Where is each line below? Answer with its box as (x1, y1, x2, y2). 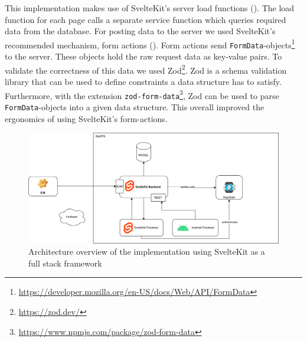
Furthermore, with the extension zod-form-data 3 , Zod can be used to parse (5, 87, 279, 101)
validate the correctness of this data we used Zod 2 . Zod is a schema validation (5, 62, 287, 76)
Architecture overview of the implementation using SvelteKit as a (28, 245, 265, 258)
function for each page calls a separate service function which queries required (5, 13, 286, 25)
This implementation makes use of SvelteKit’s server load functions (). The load (5, 2, 295, 14)
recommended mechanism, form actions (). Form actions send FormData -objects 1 (5, 37, 295, 51)
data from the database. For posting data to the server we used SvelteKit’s (5, 25, 276, 37)
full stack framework (28, 256, 102, 269)
